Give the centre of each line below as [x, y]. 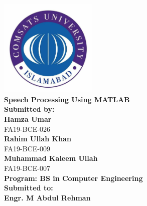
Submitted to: [29, 188]
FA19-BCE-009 [27, 148]
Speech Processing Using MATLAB [67, 99]
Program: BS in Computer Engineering [73, 178]
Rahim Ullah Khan [38, 139]
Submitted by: [29, 109]
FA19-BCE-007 [27, 168]
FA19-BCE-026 [27, 129]
